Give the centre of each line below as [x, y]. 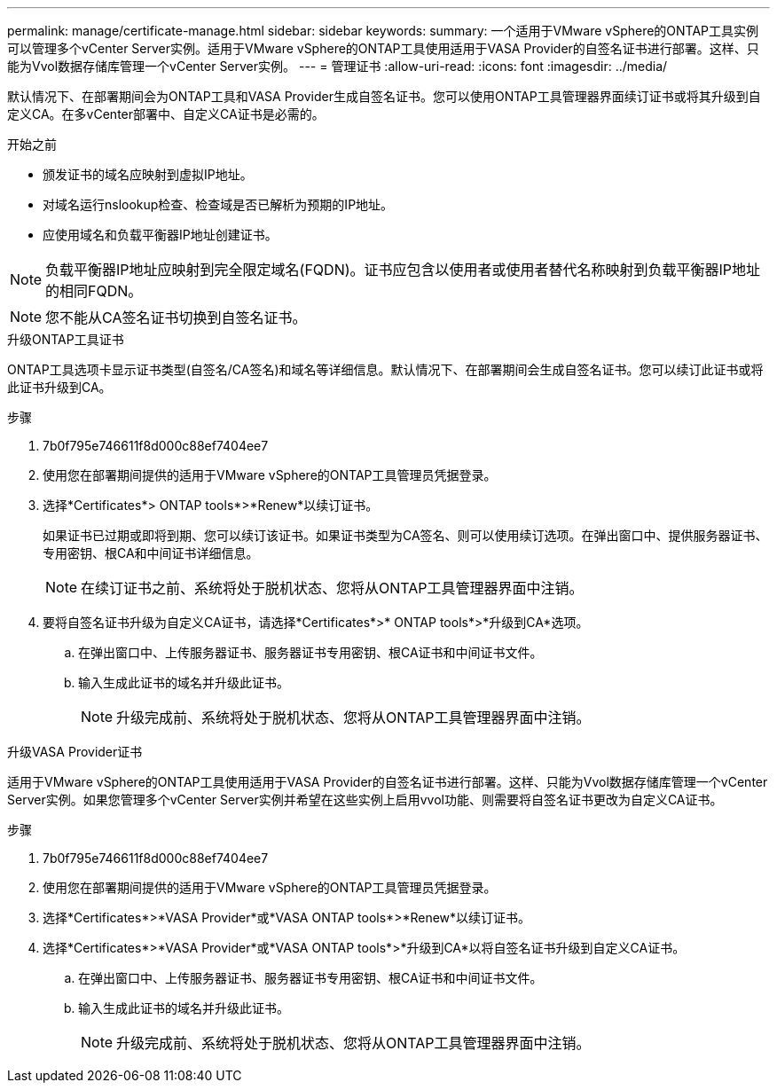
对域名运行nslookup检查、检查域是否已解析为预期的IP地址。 [218, 204]
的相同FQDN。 [94, 291]
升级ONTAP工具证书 [66, 339]
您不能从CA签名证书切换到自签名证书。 [176, 318]
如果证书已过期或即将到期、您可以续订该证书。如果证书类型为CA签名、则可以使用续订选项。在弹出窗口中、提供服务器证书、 [405, 535]
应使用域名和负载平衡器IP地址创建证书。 [160, 235]
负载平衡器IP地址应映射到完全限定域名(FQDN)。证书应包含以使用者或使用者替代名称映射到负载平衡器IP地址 [403, 270]
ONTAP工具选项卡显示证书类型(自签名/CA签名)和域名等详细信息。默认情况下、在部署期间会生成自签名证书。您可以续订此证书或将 [385, 369]
